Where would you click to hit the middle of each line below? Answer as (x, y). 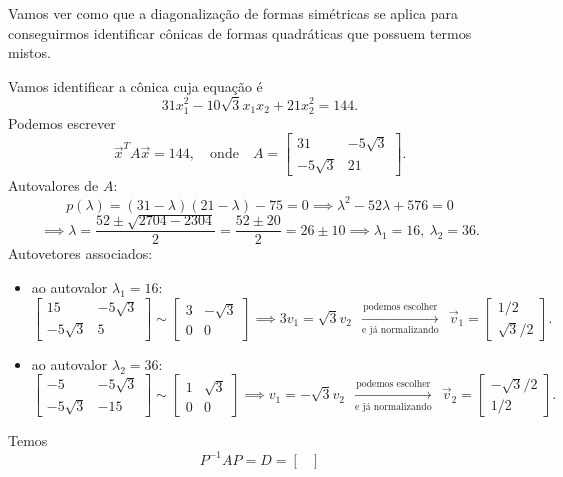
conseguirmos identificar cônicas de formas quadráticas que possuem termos (240, 32)
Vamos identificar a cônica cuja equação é (135, 85)
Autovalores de (53, 185)
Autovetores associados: (80, 253)
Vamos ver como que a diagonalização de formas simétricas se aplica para (233, 13)
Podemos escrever (62, 122)
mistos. (29, 52)
